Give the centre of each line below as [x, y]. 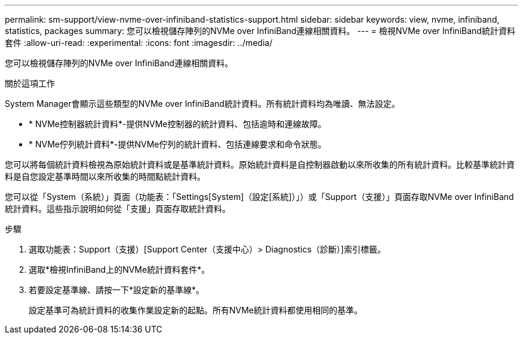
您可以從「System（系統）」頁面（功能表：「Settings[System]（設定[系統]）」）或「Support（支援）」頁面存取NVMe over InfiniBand [259, 197]
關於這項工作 [30, 83]
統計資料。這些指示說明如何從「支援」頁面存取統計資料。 [118, 209]
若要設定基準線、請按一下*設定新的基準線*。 [117, 290]
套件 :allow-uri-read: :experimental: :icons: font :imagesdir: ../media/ [139, 43]
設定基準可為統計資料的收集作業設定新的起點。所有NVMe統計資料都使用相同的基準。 [196, 310]
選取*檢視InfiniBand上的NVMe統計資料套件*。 [119, 269]
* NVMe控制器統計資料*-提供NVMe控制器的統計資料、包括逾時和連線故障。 [178, 124]
